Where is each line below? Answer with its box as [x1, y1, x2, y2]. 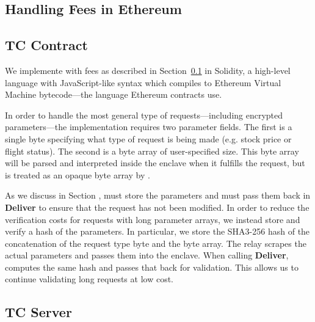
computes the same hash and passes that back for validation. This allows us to [5, 260, 299, 273]
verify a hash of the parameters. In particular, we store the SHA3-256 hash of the [5, 225, 310, 238]
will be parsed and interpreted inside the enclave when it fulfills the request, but [5, 156, 305, 169]
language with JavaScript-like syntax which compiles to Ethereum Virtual [5, 76, 281, 89]
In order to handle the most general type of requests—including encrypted [5, 108, 283, 121]
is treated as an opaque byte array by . [5, 168, 150, 181]
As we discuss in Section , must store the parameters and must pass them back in [5, 189, 311, 202]
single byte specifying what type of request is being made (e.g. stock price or [5, 132, 292, 145]
